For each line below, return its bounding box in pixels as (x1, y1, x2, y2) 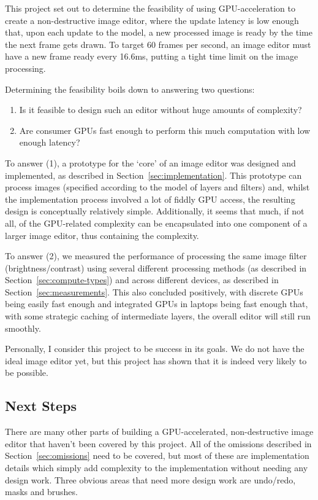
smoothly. (5, 321, 41, 334)
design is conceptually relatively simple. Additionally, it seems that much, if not (5, 205, 305, 217)
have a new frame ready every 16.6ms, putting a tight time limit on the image (5, 50, 298, 63)
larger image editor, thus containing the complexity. (5, 229, 199, 241)
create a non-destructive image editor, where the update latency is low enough (5, 14, 299, 26)
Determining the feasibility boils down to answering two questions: (5, 82, 255, 95)
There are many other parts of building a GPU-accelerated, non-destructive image (5, 425, 314, 438)
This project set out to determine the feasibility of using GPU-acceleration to (5, 2, 295, 14)
